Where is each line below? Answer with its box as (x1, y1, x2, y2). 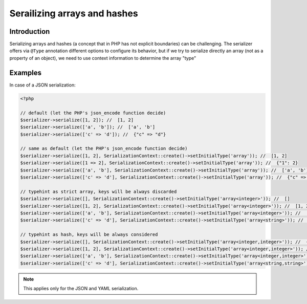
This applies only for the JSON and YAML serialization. (23, 286, 139, 292)
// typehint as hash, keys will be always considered (20, 232, 158, 237)
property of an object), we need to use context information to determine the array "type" (9, 55, 196, 61)
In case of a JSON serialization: (9, 82, 76, 88)
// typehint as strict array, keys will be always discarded (20, 188, 177, 194)
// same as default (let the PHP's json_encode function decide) (20, 146, 188, 151)
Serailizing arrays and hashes (9, 8, 138, 19)
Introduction (9, 27, 50, 36)
